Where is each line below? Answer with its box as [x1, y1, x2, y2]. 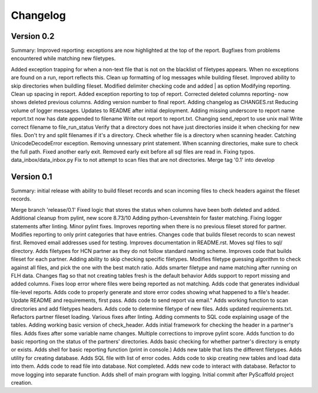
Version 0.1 [11, 171, 52, 182]
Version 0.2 [11, 31, 55, 41]
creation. [11, 379, 32, 387]
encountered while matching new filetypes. [11, 55, 116, 62]
